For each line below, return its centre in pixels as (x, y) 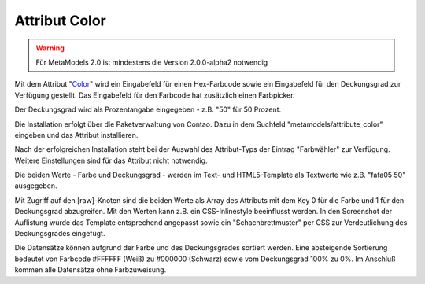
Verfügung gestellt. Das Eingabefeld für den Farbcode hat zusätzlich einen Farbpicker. (155, 95)
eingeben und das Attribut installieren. (76, 135)
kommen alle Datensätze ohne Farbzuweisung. (91, 270)
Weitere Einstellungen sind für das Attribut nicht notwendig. (111, 160)
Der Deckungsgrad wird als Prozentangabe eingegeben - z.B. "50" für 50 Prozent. (148, 109)
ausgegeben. (36, 186)
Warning (50, 48)
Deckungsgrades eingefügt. (60, 234)
